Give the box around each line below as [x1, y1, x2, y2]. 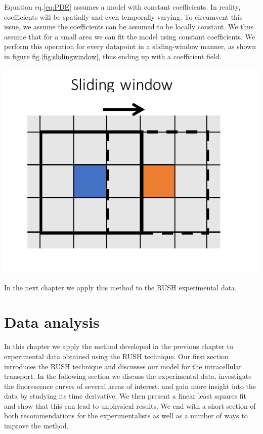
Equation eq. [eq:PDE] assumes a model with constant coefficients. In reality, [4, 2, 241, 12]
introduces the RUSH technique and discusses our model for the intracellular [4, 361, 242, 371]
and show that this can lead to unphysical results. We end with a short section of [4, 400, 256, 411]
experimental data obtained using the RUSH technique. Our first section [4, 351, 229, 361]
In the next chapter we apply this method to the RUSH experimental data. [4, 282, 237, 292]
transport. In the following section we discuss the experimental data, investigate [4, 371, 252, 381]
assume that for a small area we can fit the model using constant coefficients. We [4, 31, 255, 41]
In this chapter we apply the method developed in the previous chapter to [4, 341, 233, 352]
